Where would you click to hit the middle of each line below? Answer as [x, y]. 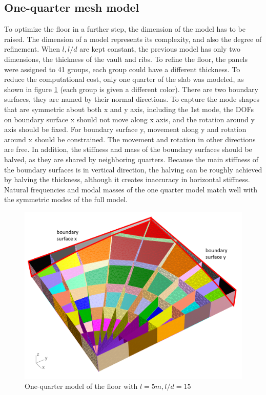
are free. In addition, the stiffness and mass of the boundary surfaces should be [128, 149]
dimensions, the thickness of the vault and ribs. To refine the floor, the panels [126, 59]
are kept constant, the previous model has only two [160, 49]
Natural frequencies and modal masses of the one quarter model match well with [131, 189]
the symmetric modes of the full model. [66, 199]
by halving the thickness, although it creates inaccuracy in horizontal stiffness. [127, 179]
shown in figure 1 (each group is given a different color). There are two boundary [131, 89]
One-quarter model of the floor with [81, 386]
